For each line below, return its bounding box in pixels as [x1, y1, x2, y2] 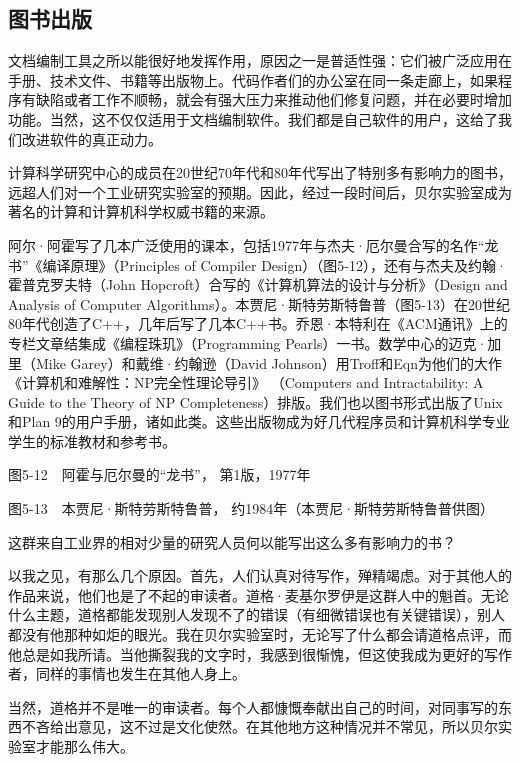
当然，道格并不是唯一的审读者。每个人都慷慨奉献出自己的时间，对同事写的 [8, 696, 498, 717]
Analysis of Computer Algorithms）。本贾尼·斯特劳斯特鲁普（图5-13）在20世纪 [8, 293, 510, 314]
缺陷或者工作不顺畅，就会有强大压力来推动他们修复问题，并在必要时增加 [35, 89, 512, 110]
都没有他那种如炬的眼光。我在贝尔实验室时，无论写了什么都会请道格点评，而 [8, 624, 512, 645]
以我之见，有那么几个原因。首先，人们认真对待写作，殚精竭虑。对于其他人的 [8, 565, 512, 586]
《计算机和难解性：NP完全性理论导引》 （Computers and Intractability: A [8, 372, 484, 393]
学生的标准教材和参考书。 [8, 430, 176, 451]
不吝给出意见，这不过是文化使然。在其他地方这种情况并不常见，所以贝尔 [21, 716, 498, 737]
